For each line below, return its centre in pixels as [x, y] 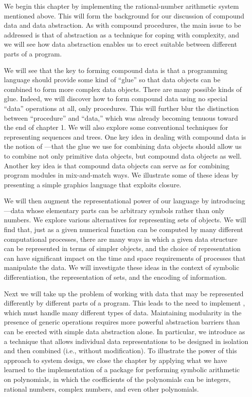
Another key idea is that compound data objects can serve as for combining [117, 165]
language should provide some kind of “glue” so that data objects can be [112, 80]
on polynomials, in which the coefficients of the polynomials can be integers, [117, 379]
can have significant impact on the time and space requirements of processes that [125, 258]
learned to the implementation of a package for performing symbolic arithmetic [122, 370]
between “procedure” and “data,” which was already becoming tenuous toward [121, 117]
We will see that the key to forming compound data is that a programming [116, 70]
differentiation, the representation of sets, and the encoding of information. [116, 277]
